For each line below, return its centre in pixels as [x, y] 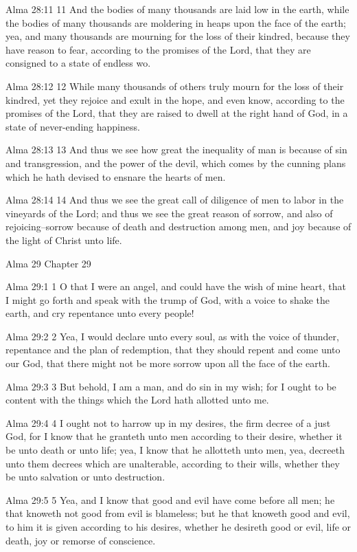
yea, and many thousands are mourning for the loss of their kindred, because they [178, 36]
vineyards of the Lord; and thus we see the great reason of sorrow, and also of [169, 213]
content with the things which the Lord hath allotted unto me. [137, 400]
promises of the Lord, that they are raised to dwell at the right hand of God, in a [177, 113]
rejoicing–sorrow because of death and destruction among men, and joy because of [178, 227]
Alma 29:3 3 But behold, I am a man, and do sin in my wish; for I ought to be [171, 386]
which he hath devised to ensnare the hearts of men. [116, 176]
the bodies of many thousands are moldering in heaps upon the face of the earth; [176, 22]
